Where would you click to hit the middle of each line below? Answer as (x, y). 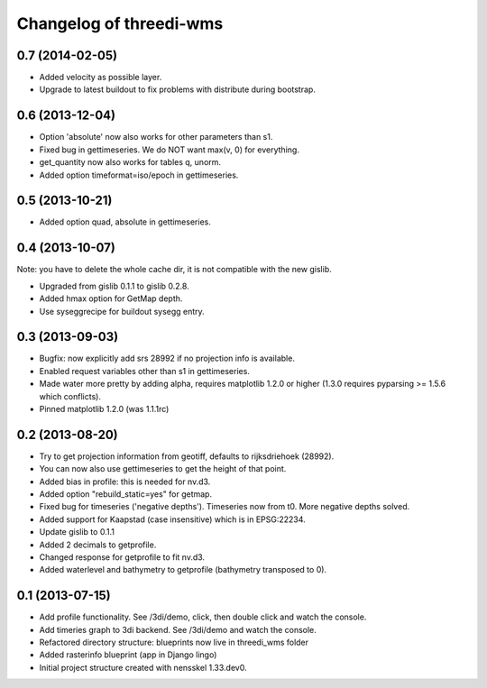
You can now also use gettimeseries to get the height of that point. (163, 469)
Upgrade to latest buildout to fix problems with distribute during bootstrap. (177, 89)
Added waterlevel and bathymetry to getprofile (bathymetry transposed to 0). (183, 570)
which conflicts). (70, 396)
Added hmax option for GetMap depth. (111, 298)
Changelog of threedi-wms (120, 23)
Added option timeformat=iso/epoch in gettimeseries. (139, 175)
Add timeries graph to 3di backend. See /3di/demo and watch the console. (178, 629)
